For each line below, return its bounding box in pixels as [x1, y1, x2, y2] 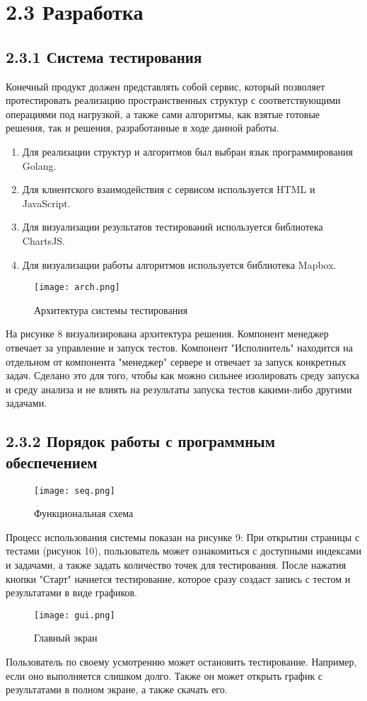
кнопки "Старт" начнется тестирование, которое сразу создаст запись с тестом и [6, 571, 351, 586]
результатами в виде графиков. [6, 585, 137, 600]
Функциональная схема [34, 506, 134, 521]
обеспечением [6, 451, 98, 473]
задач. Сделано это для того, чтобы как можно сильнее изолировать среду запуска [6, 368, 360, 383]
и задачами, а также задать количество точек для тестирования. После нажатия [6, 557, 346, 572]
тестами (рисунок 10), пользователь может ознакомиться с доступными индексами [6, 543, 361, 558]
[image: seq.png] [34, 485, 115, 496]
